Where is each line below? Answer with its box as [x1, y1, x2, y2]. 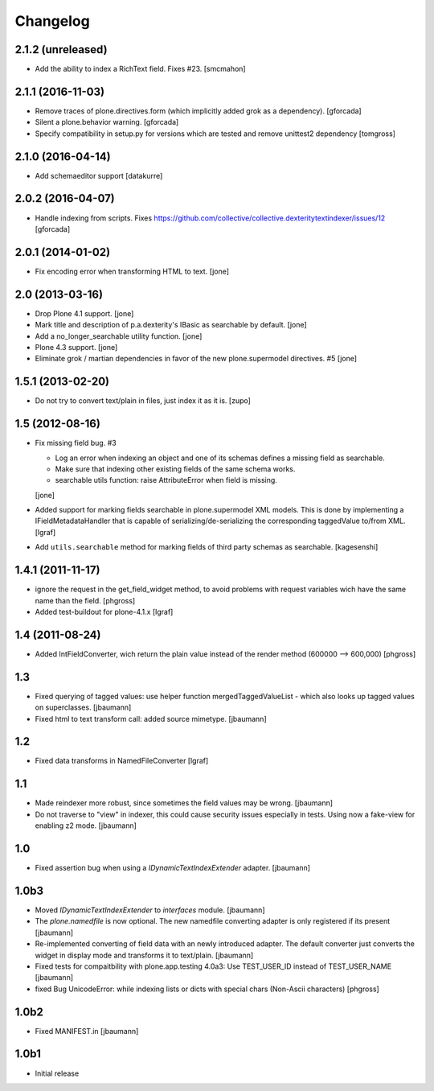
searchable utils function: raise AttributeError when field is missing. [55, 476, 277, 485]
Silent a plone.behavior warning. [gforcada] [35, 117, 179, 127]
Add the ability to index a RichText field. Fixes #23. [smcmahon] [35, 64, 246, 74]
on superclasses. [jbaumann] [35, 702, 132, 712]
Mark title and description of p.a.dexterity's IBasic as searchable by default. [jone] [35, 320, 307, 330]
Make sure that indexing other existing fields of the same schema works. [55, 463, 296, 474]
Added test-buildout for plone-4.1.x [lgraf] [35, 607, 174, 616]
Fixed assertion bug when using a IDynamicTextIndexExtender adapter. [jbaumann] [35, 863, 311, 873]
